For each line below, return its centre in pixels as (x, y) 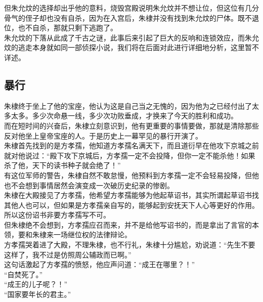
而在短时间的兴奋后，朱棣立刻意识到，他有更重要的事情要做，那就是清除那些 (131, 125)
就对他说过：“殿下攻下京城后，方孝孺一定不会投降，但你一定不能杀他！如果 (130, 155)
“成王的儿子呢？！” (36, 284)
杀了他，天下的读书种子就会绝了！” (62, 165)
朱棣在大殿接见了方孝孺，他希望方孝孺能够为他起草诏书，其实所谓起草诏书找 (131, 195)
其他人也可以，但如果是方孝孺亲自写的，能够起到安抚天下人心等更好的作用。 (131, 205)
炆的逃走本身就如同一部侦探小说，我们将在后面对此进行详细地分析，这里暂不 (131, 47)
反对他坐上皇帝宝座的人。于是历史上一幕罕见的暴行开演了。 (103, 135)
